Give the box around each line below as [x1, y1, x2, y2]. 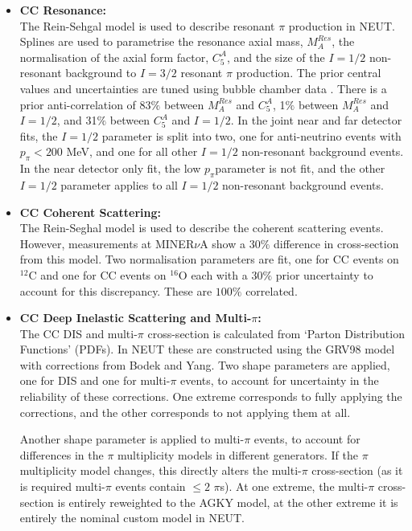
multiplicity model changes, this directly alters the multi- [19, 462, 302, 479]
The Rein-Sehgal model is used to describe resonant [19, 17, 275, 34]
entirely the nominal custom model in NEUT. [19, 509, 245, 526]
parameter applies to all [60, 176, 178, 193]
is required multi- [19, 478, 105, 495]
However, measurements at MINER [19, 235, 195, 251]
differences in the [19, 446, 104, 463]
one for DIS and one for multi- [19, 372, 171, 389]
